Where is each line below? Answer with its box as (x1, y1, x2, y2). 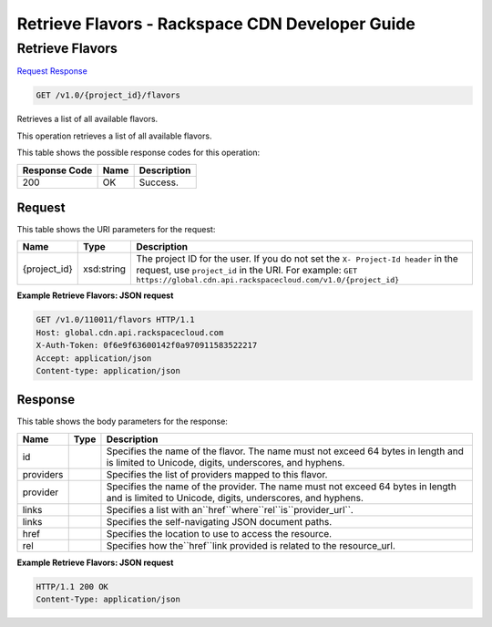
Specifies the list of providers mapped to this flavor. (106, 468, 328, 480)
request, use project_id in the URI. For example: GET (136, 264, 358, 277)
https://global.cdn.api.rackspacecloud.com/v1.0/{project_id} (136, 275, 400, 285)
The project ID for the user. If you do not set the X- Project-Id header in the (136, 252, 459, 265)
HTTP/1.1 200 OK (36, 581, 109, 591)
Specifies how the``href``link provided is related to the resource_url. (106, 539, 395, 551)
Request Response (16, 66, 88, 77)
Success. (138, 176, 179, 189)
